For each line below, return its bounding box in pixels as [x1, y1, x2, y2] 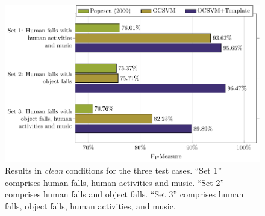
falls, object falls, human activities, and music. [5, 200, 176, 212]
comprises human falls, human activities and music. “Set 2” [5, 176, 225, 188]
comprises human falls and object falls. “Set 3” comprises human [5, 188, 244, 200]
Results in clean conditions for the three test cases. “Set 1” [5, 164, 222, 177]
